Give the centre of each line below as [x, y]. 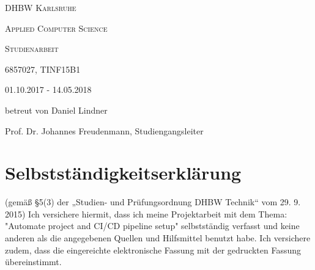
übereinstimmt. [33, 262]
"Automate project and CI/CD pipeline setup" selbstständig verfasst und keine [152, 226]
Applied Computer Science [56, 28]
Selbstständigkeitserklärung [123, 173]
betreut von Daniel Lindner [56, 110]
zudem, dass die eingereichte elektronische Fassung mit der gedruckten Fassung [153, 250]
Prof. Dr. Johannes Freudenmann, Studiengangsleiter [104, 130]
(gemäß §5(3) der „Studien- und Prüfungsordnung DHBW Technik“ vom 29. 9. [153, 202]
